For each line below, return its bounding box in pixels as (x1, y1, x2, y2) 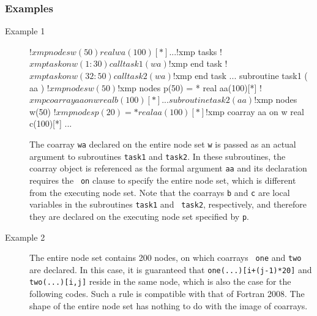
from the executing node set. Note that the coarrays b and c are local (29, 186, 290, 198)
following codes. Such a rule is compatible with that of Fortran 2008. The (29, 287, 305, 300)
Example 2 (5, 230, 45, 243)
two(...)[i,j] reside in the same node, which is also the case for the (29, 275, 291, 288)
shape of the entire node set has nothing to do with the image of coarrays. (29, 299, 308, 312)
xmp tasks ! (179, 45, 222, 58)
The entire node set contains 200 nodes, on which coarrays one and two (29, 251, 302, 264)
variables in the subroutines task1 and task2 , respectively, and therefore (29, 198, 307, 211)
